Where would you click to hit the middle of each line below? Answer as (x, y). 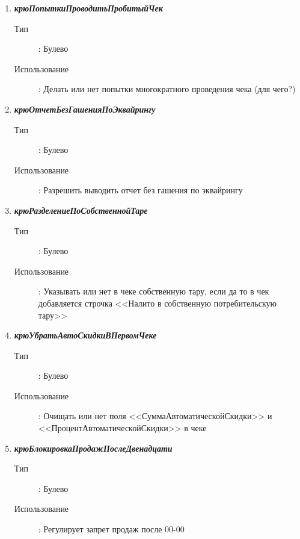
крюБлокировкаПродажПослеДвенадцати (93, 448)
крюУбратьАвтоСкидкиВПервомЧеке (85, 335)
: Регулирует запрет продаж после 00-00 (111, 529)
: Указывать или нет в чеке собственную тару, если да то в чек (154, 291)
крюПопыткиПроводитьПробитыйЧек (88, 8)
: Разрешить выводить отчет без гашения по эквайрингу (140, 190)
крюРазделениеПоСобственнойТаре (81, 210)
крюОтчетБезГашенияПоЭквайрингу (85, 109)
